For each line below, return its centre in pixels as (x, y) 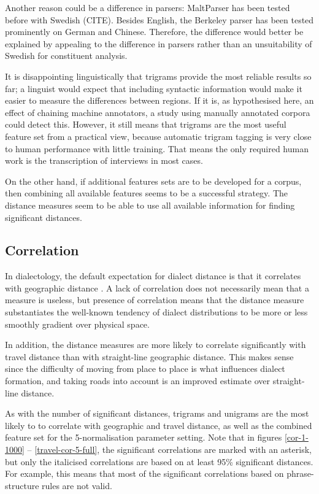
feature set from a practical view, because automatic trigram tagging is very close (158, 136)
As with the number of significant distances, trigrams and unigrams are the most (157, 413)
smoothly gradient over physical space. (77, 324)
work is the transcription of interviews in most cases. (104, 160)
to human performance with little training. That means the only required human (157, 148)
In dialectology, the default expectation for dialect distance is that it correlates (153, 276)
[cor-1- (296, 437)
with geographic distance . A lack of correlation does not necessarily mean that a (157, 288)
